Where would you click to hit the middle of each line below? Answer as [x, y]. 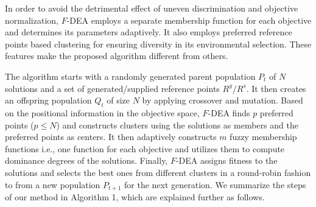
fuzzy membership [263, 137]
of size [118, 100]
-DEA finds [229, 112]
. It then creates [276, 88]
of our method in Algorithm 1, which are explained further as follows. [135, 196]
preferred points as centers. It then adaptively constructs [111, 137]
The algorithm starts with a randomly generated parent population [130, 76]
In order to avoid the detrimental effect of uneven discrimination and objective [152, 8]
